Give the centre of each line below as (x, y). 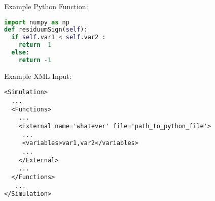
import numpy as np (37, 22)
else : (21, 53)
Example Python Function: (46, 6)
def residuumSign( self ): (46, 30)
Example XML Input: (38, 76)
